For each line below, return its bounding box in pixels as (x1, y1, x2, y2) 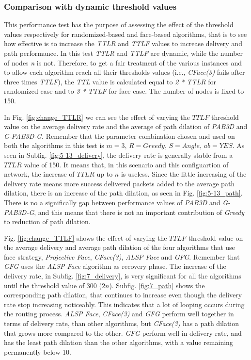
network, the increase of (4, 169, 75, 179)
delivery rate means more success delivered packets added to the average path (4, 178, 235, 188)
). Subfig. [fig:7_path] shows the (109, 280, 205, 290)
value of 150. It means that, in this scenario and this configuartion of (24, 159, 229, 169)
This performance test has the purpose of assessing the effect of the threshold (4, 19, 234, 30)
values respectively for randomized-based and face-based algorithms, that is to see (4, 29, 247, 39)
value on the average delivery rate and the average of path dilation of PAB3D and (4, 121, 248, 131)
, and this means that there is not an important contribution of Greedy (34, 207, 245, 217)
